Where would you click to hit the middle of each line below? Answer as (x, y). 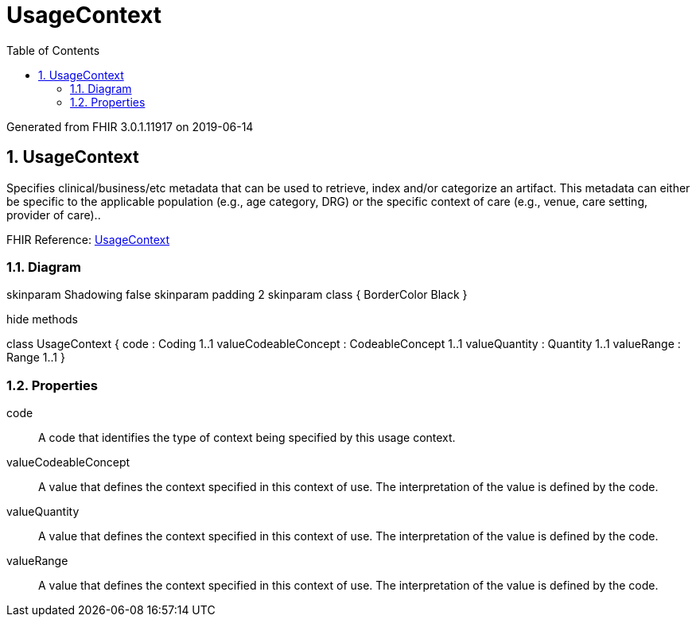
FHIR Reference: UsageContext (88, 239)
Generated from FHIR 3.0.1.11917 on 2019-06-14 (130, 126)
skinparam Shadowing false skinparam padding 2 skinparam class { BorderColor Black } (237, 295)
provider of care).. (54, 215)
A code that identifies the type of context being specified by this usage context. (247, 438)
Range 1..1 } (36, 358)
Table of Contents (53, 50)
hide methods (42, 319)
